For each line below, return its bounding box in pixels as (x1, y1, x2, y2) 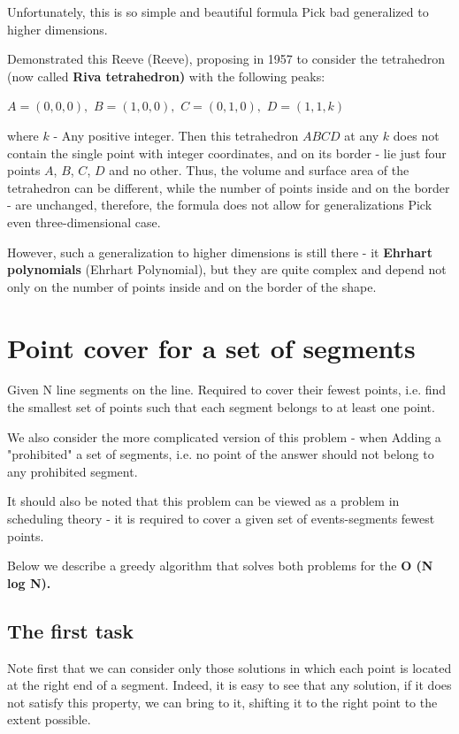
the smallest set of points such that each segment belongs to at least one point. (7, 398, 435, 417)
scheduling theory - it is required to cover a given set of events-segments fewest (7, 509, 435, 527)
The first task (7, 616, 134, 644)
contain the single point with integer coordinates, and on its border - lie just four (7, 143, 447, 162)
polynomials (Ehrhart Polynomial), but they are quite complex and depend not (7, 260, 447, 279)
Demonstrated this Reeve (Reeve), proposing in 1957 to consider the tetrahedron (7, 50, 445, 68)
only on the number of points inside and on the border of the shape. (7, 277, 377, 295)
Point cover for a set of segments (7, 329, 416, 365)
